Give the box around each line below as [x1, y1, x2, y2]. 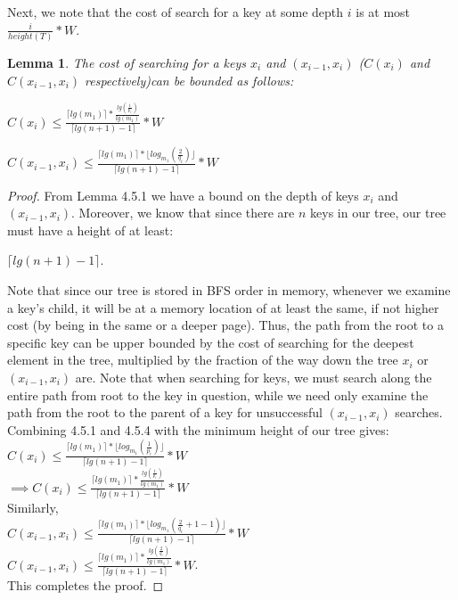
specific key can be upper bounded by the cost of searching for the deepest [7, 333, 414, 351]
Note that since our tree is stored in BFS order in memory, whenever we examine [7, 281, 451, 300]
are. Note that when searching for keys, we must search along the [75, 368, 432, 387]
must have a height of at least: [7, 220, 174, 239]
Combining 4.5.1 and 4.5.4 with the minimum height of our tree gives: [7, 420, 389, 439]
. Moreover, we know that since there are [71, 203, 295, 222]
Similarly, [7, 497, 59, 516]
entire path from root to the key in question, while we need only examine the [7, 385, 429, 404]
